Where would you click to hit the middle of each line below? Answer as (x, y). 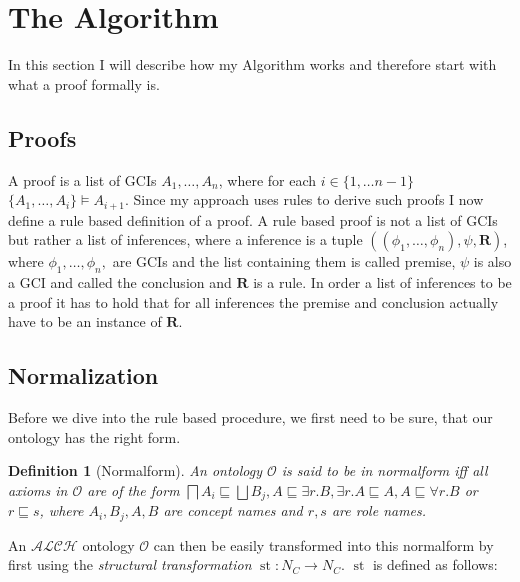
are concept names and (233, 510)
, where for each (267, 179)
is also (492, 261)
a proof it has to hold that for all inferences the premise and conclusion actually (253, 301)
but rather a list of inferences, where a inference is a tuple (185, 239)
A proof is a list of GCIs (82, 179)
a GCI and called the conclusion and (120, 281)
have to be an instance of (85, 321)
